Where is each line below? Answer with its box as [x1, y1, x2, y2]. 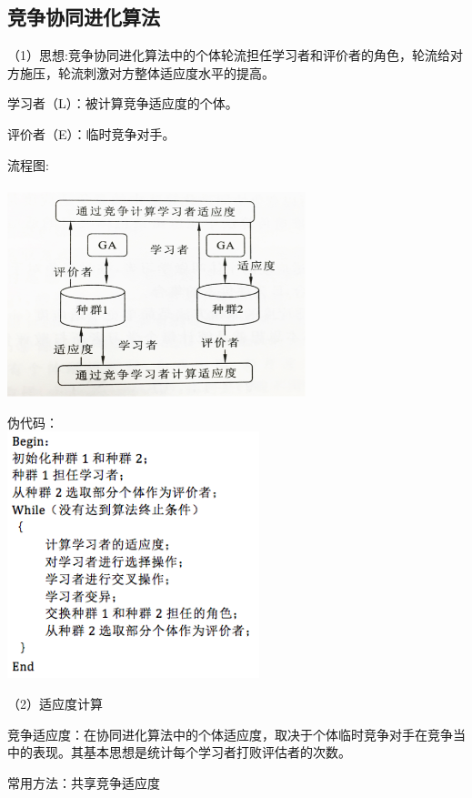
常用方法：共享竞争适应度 [7, 773, 160, 792]
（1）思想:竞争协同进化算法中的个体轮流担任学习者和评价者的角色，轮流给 [7, 45, 450, 65]
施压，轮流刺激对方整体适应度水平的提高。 [19, 63, 275, 82]
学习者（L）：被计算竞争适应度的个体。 [7, 94, 238, 113]
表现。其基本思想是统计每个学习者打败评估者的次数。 [32, 742, 351, 762]
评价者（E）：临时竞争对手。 [7, 124, 176, 143]
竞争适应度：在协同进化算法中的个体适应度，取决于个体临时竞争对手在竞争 [7, 724, 453, 743]
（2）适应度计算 [7, 693, 103, 712]
